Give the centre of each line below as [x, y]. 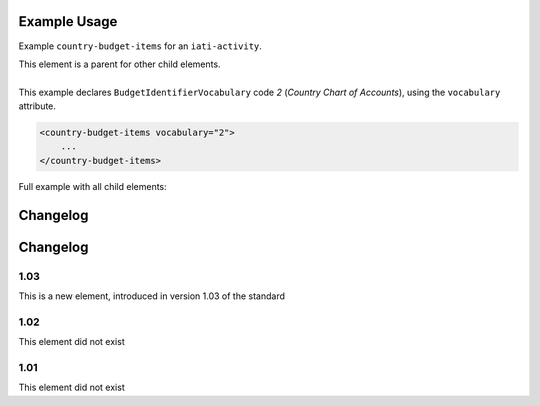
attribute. [37, 106]
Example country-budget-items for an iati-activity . [140, 46]
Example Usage [68, 21]
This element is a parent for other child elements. [119, 64]
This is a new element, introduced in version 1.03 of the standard [151, 296]
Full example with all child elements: [92, 186]
